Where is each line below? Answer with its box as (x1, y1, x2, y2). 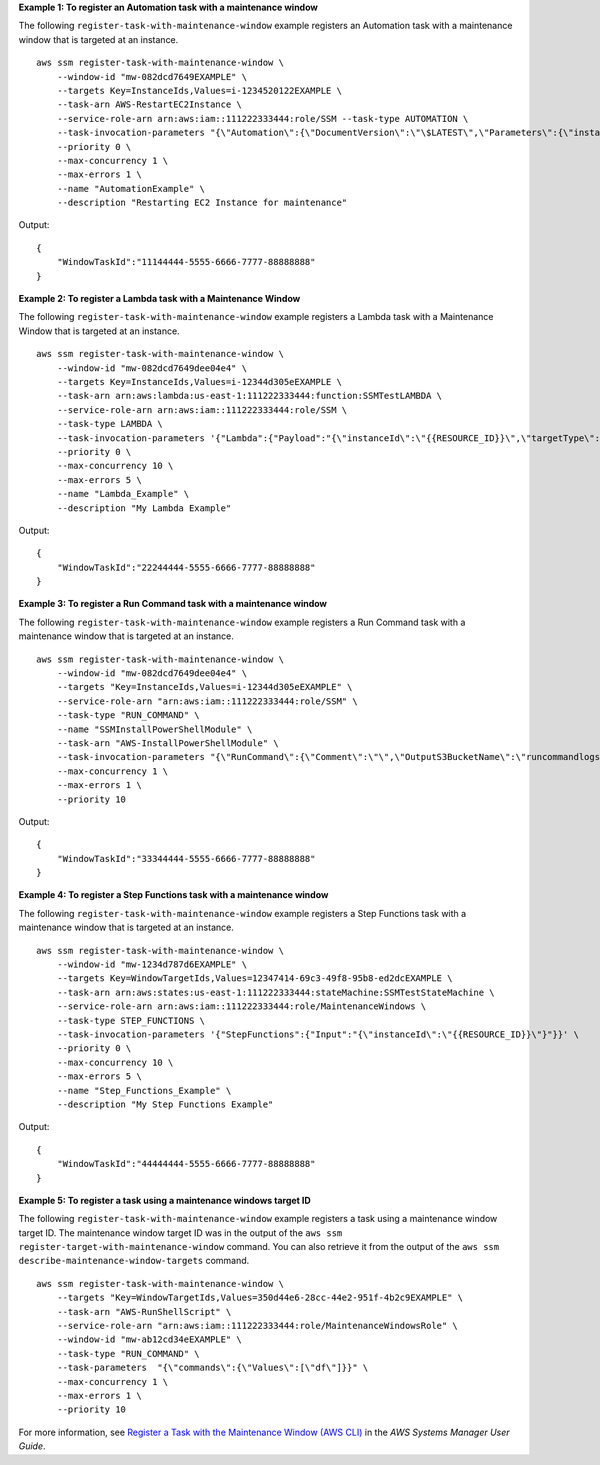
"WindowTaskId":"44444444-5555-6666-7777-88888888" (56, 1158, 316, 1170)
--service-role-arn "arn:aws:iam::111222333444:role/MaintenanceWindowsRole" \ (56, 1320, 459, 1332)
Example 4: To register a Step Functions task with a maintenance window (18, 889, 329, 901)
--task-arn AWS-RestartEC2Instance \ (56, 99, 242, 110)
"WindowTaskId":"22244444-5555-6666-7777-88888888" (56, 561, 316, 573)
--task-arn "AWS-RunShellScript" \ (56, 1306, 232, 1317)
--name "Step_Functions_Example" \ (56, 1085, 232, 1096)
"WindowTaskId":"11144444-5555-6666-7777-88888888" (56, 256, 316, 268)
